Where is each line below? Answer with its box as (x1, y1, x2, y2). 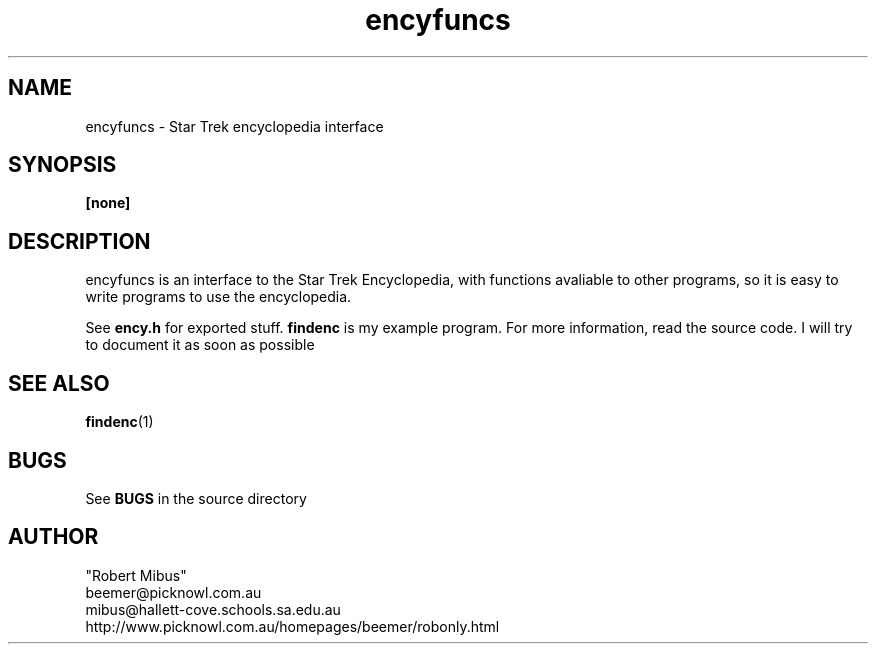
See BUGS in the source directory (85, 489, 307, 507)
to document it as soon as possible (85, 336, 315, 354)
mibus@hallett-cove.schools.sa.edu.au (85, 600, 341, 618)
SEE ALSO (8, 370, 110, 396)
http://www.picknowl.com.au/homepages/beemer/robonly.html (85, 617, 500, 635)
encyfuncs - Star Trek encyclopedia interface (85, 117, 384, 135)
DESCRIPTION (8, 228, 151, 254)
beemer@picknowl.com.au (85, 583, 262, 601)
